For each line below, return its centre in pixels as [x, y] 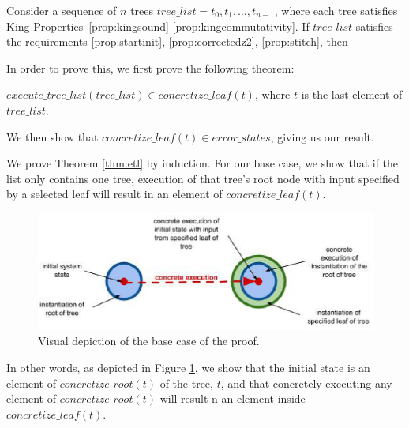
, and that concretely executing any [306, 383]
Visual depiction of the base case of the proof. [149, 341]
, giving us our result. [322, 136]
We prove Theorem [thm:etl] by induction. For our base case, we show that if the [203, 163]
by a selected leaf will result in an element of [114, 194]
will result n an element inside [233, 398]
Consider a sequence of [62, 10]
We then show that [53, 136]
